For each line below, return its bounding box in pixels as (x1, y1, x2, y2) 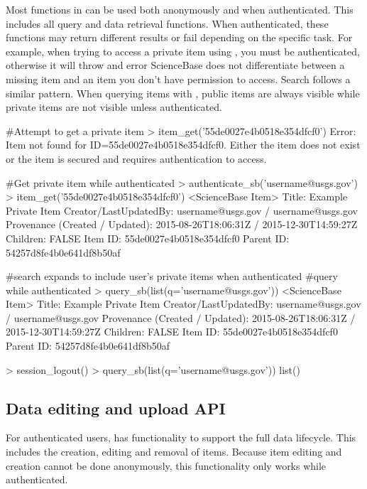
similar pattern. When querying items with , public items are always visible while (6, 85, 360, 100)
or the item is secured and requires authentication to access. (6, 151, 267, 166)
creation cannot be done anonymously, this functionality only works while (6, 458, 327, 473)
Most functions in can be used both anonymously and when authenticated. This (6, 2, 354, 16)
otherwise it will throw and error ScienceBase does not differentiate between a (6, 58, 345, 72)
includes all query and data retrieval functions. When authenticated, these (6, 16, 329, 31)
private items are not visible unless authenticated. (6, 100, 222, 114)
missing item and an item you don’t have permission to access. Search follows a (6, 71, 351, 86)
